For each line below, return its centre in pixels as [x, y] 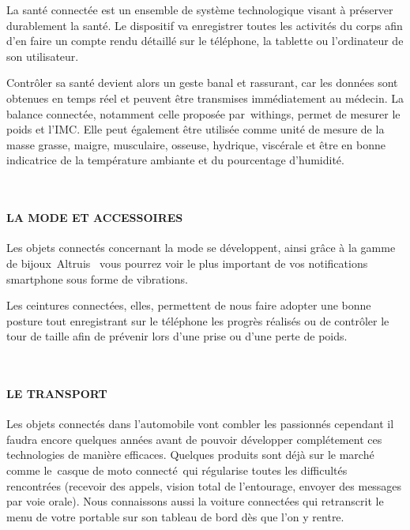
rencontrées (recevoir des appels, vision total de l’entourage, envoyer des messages [204, 485]
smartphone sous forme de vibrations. [97, 278]
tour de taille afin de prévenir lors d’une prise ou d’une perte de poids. [177, 336]
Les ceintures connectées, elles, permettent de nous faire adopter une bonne [189, 305]
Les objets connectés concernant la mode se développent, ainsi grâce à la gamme [201, 248]
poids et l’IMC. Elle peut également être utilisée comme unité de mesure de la [196, 129]
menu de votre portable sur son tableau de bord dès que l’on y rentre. [175, 516]
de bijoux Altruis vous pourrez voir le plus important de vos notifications [187, 263]
